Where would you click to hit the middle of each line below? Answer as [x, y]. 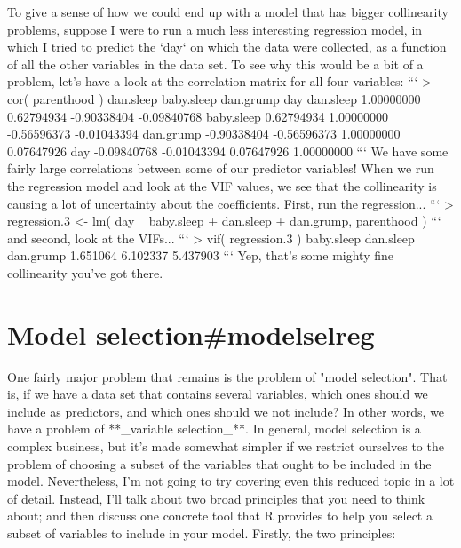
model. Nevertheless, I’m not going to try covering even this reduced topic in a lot [231, 481]
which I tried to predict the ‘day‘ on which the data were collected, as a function [227, 47]
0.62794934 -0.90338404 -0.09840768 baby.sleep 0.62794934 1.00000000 [198, 116]
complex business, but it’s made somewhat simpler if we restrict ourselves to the [226, 446]
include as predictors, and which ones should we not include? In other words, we [226, 411]
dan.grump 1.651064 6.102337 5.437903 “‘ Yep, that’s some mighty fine [200, 255]
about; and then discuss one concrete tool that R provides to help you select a [220, 516]
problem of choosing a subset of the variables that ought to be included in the [219, 463]
